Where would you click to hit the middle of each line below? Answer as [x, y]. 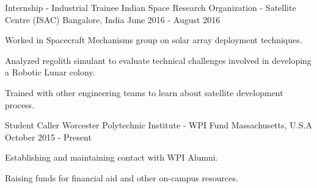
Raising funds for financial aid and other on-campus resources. [122, 177]
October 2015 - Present [48, 137]
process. [20, 104]
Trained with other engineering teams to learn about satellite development [144, 92]
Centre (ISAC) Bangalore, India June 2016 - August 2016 [113, 19]
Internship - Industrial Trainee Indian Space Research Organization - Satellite [151, 7]
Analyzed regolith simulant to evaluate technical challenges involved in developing [158, 60]
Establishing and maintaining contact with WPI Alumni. [111, 157]
